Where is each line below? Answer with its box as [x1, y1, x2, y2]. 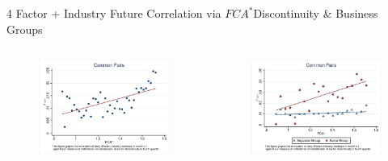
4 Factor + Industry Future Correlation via [6, 5, 221, 21]
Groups [6, 20, 43, 37]
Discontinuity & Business [253, 5, 378, 21]
